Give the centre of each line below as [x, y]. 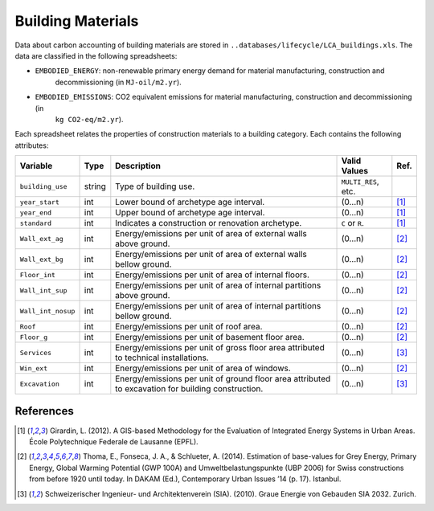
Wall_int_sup [43, 290]
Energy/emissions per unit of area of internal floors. [212, 275]
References [44, 411]
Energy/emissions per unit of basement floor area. [210, 337]
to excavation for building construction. [189, 389]
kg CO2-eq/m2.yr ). [89, 119]
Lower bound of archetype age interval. [190, 202]
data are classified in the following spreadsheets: [96, 55]
